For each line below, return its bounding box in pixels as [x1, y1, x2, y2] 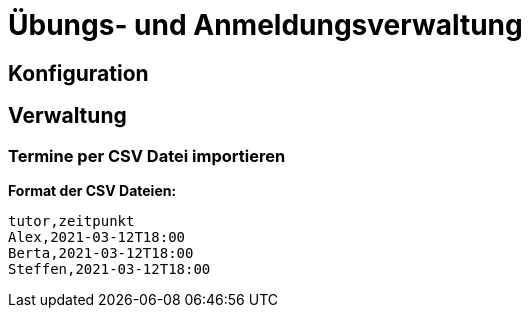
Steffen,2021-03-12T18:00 [8, 260, 211, 277]
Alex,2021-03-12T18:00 [8, 228, 186, 245]
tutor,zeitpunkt [8, 212, 135, 229]
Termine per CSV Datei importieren [8, 145, 286, 166]
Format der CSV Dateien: [8, 181, 177, 199]
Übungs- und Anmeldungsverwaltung [8, 8, 523, 42]
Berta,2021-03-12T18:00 [8, 244, 194, 261]
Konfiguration [8, 60, 149, 86]
